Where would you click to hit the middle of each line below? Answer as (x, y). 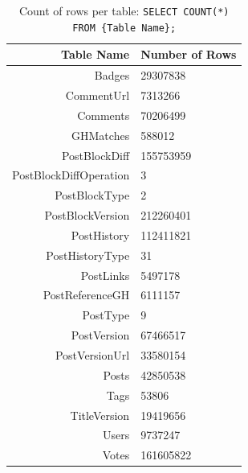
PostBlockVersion (87, 215)
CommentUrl (98, 95)
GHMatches (101, 135)
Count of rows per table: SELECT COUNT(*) (124, 10)
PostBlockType (92, 195)
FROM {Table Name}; (124, 28)
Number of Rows (189, 54)
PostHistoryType (88, 255)
